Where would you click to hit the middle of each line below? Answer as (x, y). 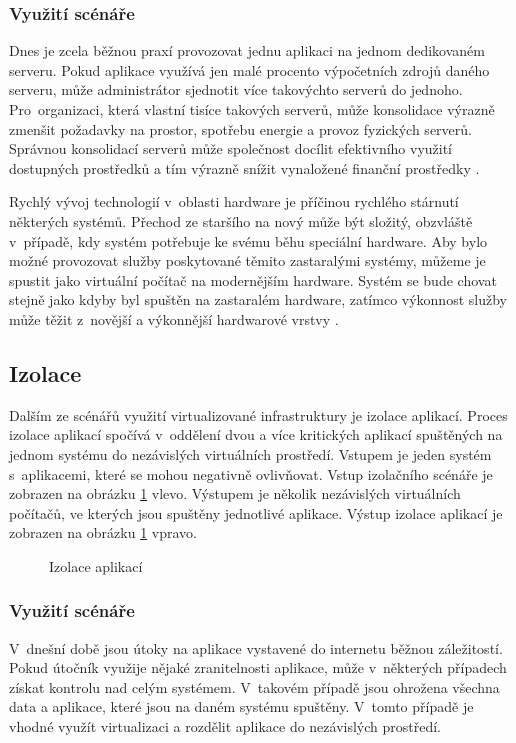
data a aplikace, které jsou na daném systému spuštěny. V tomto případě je (241, 706)
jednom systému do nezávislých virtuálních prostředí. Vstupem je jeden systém (250, 453)
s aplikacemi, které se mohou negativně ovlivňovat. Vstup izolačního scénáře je (251, 473)
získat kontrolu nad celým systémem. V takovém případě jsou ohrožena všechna (254, 686)
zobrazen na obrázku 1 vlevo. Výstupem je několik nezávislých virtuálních (235, 493)
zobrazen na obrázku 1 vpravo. (103, 532)
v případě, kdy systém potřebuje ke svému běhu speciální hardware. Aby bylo (248, 240)
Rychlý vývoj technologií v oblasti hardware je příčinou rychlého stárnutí (234, 201)
